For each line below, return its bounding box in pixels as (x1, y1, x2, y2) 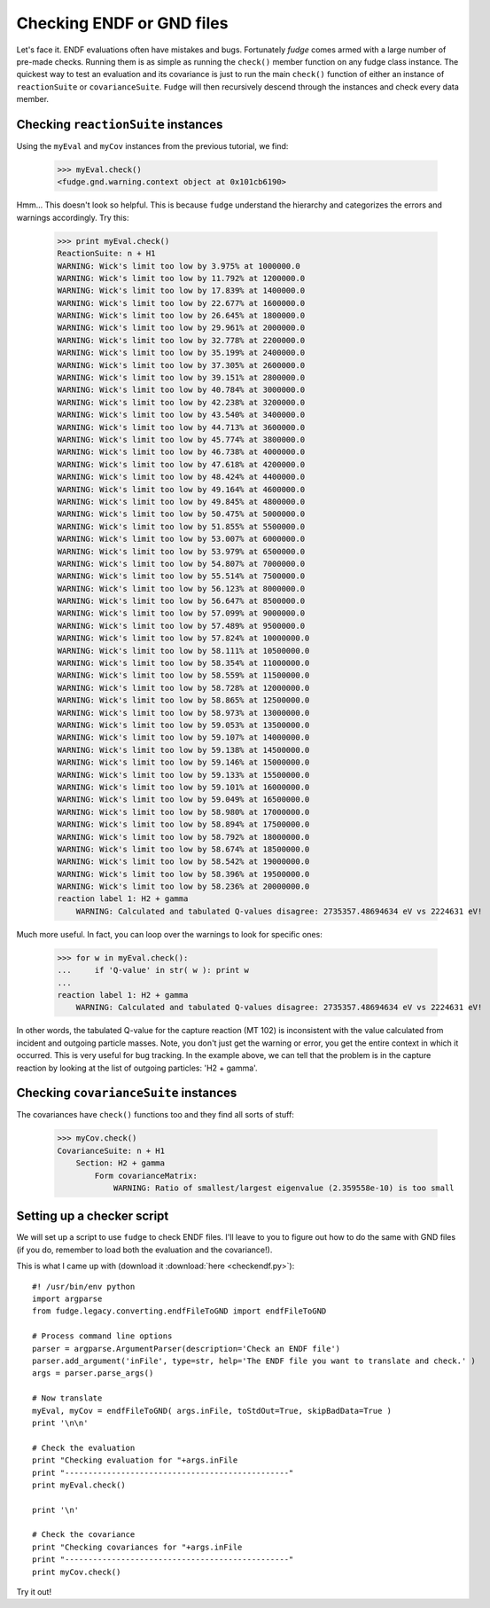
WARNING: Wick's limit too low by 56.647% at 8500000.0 (57, 596, 306, 607)
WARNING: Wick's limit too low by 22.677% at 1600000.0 (57, 298, 306, 308)
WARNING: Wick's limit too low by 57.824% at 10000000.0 (57, 633, 310, 643)
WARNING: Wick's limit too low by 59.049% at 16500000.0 (57, 795, 310, 804)
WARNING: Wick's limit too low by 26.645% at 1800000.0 (57, 310, 306, 321)
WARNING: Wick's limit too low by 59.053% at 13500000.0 (57, 719, 310, 730)
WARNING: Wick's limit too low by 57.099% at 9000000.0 (57, 608, 306, 618)
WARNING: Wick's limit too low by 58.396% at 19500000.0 (57, 869, 310, 879)
